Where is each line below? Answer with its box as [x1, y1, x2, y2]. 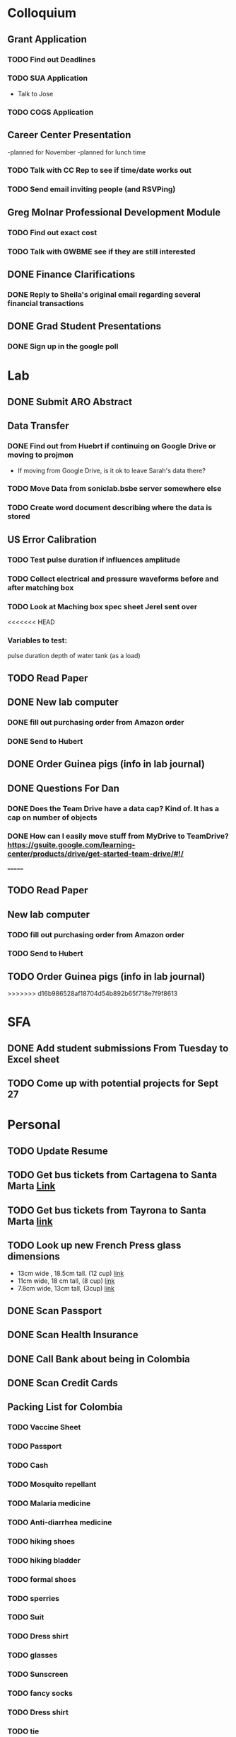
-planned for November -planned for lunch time [7, 147, 146, 157]
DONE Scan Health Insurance [7, 1329, 139, 1341]
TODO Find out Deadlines [7, 55, 96, 64]
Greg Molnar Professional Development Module [7, 206, 221, 218]
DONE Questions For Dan [7, 782, 120, 794]
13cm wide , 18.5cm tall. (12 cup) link [17, 1269, 124, 1278]
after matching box [7, 582, 74, 592]
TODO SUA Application [7, 73, 88, 83]
